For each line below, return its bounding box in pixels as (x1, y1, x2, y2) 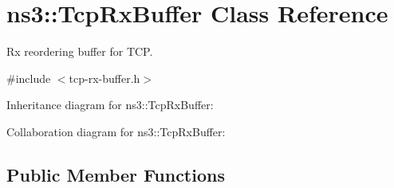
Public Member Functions (6, 162, 225, 186)
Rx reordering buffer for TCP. (6, 43, 153, 60)
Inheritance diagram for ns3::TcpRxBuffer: (6, 96, 214, 113)
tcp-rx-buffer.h (69, 69, 140, 86)
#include (6, 69, 51, 86)
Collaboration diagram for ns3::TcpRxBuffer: (6, 123, 226, 139)
